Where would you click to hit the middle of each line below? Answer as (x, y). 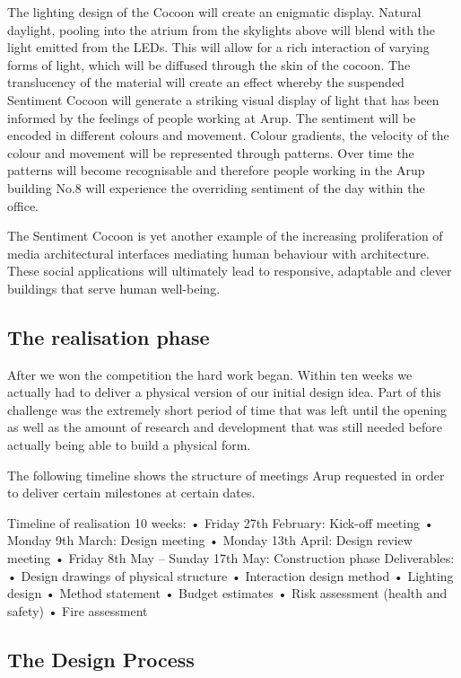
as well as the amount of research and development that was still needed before (225, 427)
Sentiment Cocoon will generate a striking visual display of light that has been (223, 99)
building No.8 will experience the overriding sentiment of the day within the (216, 187)
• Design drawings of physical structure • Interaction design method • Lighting (230, 575)
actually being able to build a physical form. (129, 445)
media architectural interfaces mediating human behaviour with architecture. (218, 253)
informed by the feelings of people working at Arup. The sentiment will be (212, 117)
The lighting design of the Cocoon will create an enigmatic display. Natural (214, 12)
